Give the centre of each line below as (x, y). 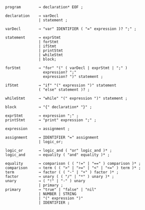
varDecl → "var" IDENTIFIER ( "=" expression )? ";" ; (71, 29)
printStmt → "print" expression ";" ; (51, 120)
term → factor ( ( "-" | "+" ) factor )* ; (62, 172)
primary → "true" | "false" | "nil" (51, 190)
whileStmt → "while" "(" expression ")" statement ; (66, 98)
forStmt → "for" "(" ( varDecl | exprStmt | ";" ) (66, 68)
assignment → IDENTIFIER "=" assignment (52, 138)
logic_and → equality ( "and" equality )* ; (58, 155)
